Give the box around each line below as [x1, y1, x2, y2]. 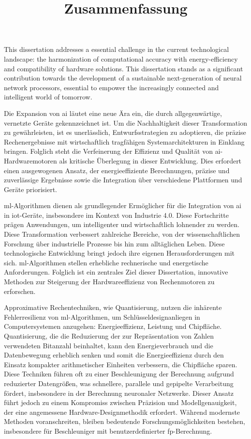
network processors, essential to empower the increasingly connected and [4, 82, 219, 92]
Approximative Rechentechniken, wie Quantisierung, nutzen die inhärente [4, 302, 222, 312]
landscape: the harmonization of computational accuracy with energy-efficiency [4, 53, 238, 64]
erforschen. [4, 286, 36, 296]
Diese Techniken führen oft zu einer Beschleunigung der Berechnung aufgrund [4, 369, 234, 379]
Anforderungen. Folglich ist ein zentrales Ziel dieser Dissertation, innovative [4, 267, 228, 277]
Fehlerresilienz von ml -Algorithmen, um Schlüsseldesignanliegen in [4, 311, 200, 322]
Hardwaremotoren [4, 155, 57, 165]
